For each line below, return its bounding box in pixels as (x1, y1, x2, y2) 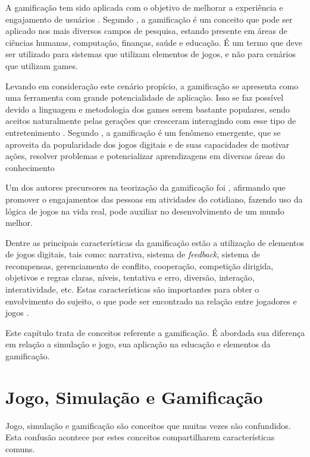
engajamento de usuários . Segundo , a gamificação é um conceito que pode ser (5, 13, 293, 25)
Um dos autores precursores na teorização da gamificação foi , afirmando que (5, 181, 286, 194)
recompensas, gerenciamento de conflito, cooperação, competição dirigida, (5, 259, 274, 272)
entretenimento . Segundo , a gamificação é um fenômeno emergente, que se (5, 126, 281, 138)
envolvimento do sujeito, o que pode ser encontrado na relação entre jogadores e (5, 294, 297, 307)
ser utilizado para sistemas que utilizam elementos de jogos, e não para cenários (5, 48, 296, 60)
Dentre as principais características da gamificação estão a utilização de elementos (5, 236, 305, 248)
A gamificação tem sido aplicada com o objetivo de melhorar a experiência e (5, 1, 283, 13)
